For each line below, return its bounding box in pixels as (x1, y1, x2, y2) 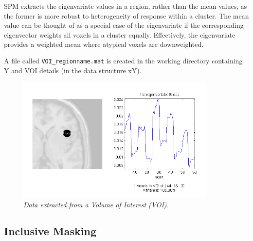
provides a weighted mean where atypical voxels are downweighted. (4, 39, 204, 49)
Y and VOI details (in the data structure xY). (4, 65, 142, 75)
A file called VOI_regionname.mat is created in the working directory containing (4, 55, 243, 65)
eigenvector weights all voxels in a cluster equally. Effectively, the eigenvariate (4, 29, 235, 40)
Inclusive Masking (4, 223, 96, 238)
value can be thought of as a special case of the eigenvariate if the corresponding (4, 20, 244, 30)
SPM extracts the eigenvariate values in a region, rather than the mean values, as (4, 1, 247, 11)
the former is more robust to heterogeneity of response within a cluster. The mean (4, 10, 249, 20)
